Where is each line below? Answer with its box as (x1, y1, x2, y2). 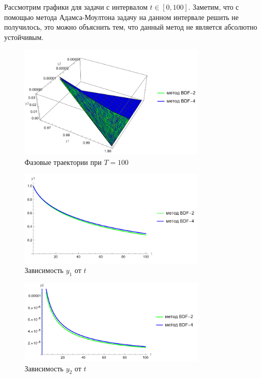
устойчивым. (4, 31, 43, 42)
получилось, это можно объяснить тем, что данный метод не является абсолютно (4, 22, 257, 32)
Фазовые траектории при (25, 156, 102, 167)
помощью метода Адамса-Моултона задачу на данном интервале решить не (4, 11, 239, 22)
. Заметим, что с (188, 2, 239, 12)
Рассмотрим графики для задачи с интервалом (4, 2, 148, 12)
